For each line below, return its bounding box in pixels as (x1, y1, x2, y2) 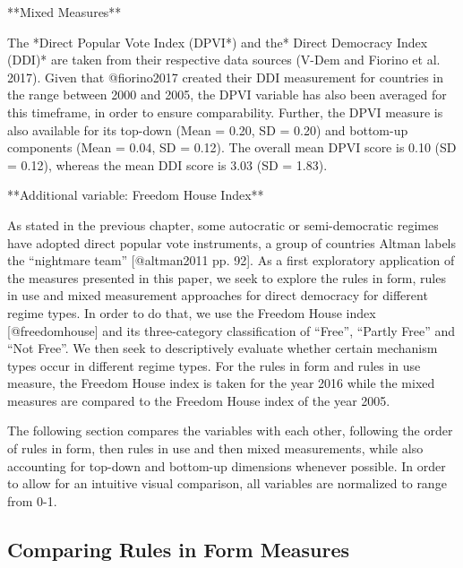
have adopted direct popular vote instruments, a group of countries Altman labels (7, 233, 457, 252)
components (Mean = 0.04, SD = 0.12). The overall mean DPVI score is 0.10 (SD (7, 138, 457, 157)
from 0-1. (7, 491, 57, 510)
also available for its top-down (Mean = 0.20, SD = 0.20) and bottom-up (7, 120, 408, 139)
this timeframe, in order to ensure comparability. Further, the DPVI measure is (7, 102, 443, 121)
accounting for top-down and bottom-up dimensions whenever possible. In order (7, 456, 446, 475)
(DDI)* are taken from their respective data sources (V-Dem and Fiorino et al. (7, 50, 441, 69)
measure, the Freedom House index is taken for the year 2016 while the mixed (7, 374, 435, 392)
